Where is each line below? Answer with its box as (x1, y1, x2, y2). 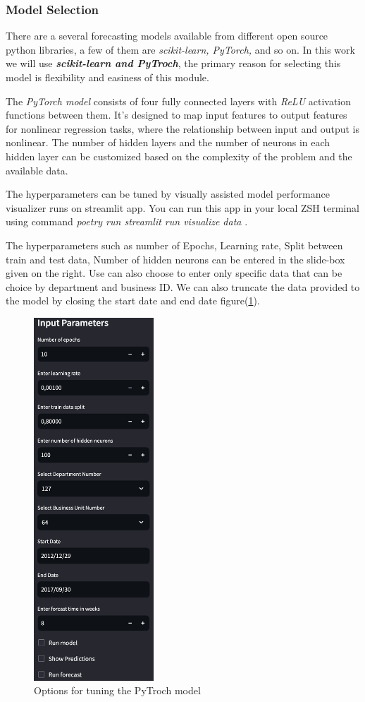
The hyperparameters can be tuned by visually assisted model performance (6, 186, 330, 201)
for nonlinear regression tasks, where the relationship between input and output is (6, 121, 360, 136)
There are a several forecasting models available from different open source (6, 28, 328, 43)
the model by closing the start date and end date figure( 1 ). (6, 293, 260, 308)
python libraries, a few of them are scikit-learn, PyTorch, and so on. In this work (6, 42, 355, 56)
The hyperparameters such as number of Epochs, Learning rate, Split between (6, 237, 343, 252)
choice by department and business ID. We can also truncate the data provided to (6, 279, 360, 294)
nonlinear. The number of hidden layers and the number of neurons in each (6, 135, 330, 150)
